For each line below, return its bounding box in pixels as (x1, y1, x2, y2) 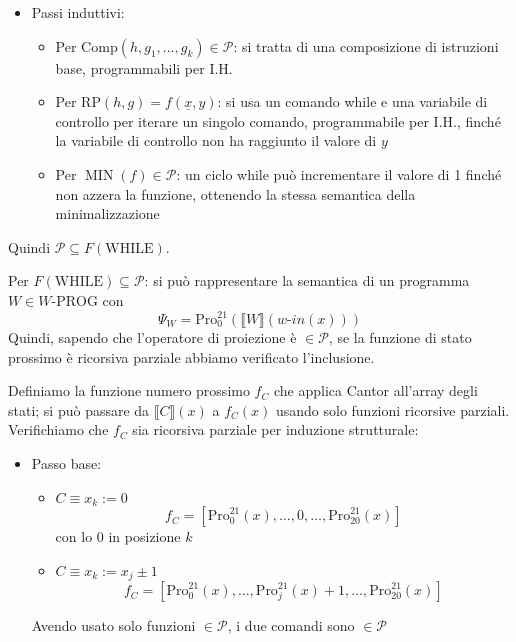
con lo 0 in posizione (55, 526, 181, 547)
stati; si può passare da (8, 399, 150, 420)
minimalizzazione (55, 203, 160, 224)
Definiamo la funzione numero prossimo (8, 380, 250, 401)
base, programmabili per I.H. (55, 57, 233, 78)
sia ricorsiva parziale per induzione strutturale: (132, 419, 419, 440)
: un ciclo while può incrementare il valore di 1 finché (176, 163, 502, 184)
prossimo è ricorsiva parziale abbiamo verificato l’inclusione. (8, 346, 375, 367)
